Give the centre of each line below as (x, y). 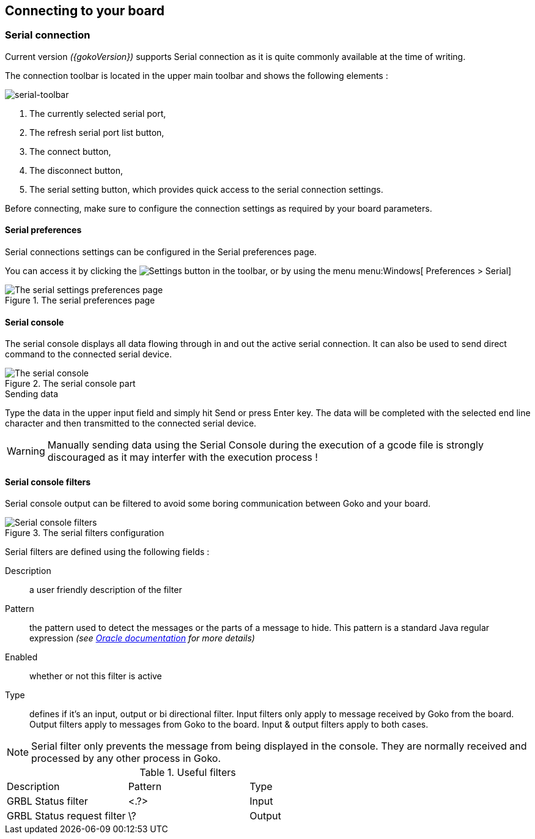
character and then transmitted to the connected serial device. (131, 423)
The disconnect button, (76, 170)
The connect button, (70, 151)
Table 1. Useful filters (188, 773)
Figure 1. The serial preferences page (80, 300)
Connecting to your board (85, 11)
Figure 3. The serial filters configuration (85, 533)
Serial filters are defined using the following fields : (107, 552)
